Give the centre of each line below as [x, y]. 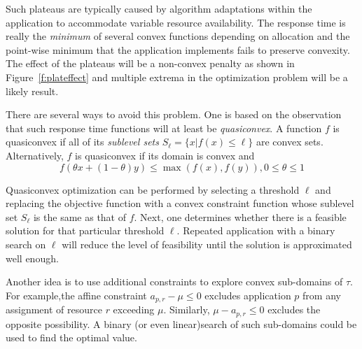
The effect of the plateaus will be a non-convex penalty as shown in [150, 63]
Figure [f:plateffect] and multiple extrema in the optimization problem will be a [177, 77]
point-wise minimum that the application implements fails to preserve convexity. [178, 49]
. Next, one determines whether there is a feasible [240, 216]
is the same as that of [80, 216]
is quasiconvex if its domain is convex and [165, 155]
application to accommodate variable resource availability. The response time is [176, 22]
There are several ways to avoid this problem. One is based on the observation [174, 114]
